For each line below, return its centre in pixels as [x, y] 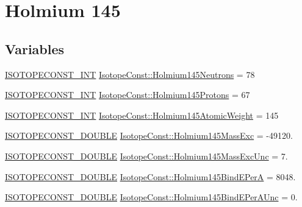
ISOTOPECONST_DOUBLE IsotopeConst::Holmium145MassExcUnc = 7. [146, 156]
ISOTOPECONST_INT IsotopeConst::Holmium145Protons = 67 [128, 95]
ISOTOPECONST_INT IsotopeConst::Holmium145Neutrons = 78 [130, 74]
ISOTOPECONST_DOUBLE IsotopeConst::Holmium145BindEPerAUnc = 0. [151, 197]
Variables [35, 48]
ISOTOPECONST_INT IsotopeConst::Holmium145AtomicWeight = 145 [142, 115]
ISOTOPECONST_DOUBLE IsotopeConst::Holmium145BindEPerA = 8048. [150, 176]
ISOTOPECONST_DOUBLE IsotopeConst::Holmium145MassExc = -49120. [149, 135]
